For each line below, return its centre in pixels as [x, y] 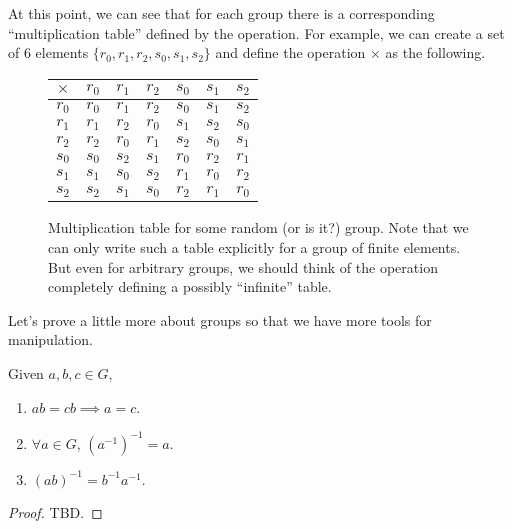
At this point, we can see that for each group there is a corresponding [221, 13]
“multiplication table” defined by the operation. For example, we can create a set [256, 32]
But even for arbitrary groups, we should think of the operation [243, 266]
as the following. [435, 52]
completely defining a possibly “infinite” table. [190, 286]
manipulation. [50, 339]
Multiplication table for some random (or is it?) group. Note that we [258, 227]
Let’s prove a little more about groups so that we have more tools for [220, 319]
